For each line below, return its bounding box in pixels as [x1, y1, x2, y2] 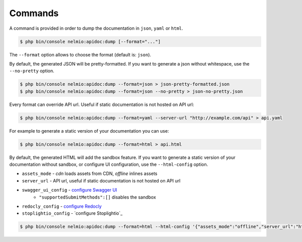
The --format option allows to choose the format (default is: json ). [9, 51, 152, 57]
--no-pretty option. [9, 68, 55, 74]
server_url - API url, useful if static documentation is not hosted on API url [22, 177, 181, 184]
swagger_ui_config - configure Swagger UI [22, 187, 117, 193]
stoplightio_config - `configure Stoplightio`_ [22, 210, 123, 216]
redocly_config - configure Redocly [22, 203, 102, 209]
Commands [9, 8, 59, 19]
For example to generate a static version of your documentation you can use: [9, 128, 169, 134]
